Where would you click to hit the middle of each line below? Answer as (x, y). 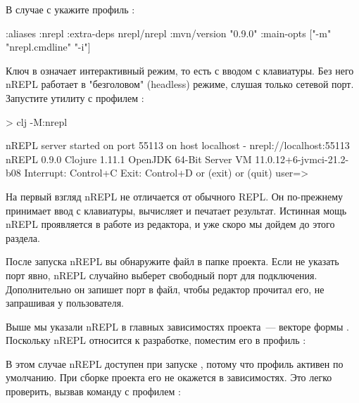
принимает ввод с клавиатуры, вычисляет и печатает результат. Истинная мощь (176, 210)
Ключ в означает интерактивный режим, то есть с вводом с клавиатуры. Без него (180, 70)
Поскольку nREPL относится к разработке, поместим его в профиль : (156, 340)
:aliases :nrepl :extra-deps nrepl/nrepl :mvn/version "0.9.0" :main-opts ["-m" (169, 33)
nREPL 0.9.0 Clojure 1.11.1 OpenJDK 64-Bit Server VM (129, 159)
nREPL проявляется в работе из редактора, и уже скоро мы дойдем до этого (170, 224)
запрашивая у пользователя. (65, 303)
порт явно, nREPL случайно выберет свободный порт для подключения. (162, 275)
